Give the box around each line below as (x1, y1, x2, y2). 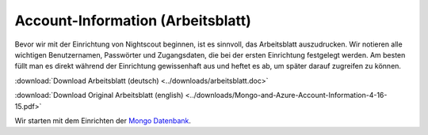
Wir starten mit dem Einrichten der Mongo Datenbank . (14, 115, 192, 126)
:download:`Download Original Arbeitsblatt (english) (14, 91, 184, 100)
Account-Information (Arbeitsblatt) (14, 12, 251, 29)
